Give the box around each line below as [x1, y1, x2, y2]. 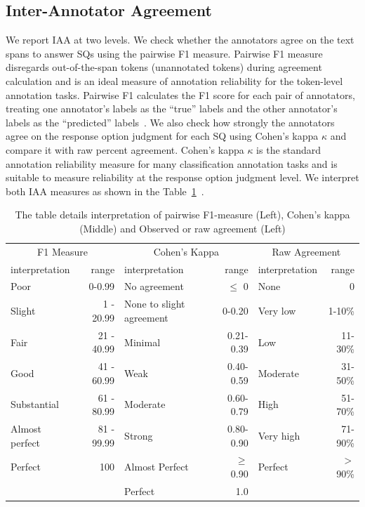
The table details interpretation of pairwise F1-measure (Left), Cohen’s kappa [15, 207, 350, 222]
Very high [258, 428, 300, 442]
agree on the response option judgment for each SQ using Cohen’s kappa [6, 129, 319, 143]
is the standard [256, 142, 321, 157]
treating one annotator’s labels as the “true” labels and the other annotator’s [6, 101, 338, 116]
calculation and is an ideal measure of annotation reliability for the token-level [6, 73, 343, 88]
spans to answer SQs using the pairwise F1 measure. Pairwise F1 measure [6, 46, 323, 60]
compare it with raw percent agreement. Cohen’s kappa [6, 142, 244, 157]
